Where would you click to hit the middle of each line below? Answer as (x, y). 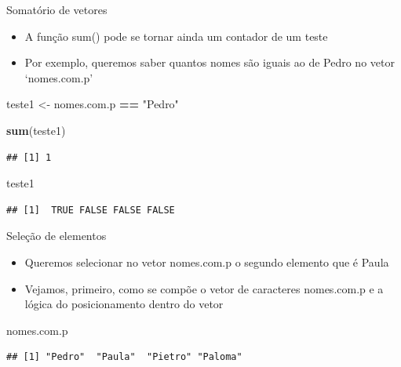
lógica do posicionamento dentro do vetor (124, 304)
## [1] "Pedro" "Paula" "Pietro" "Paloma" (124, 357)
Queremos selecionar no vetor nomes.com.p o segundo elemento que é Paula (207, 262)
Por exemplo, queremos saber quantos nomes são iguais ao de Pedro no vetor (210, 62)
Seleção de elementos (57, 236)
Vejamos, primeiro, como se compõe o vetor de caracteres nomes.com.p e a (204, 288)
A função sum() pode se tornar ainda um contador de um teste (176, 36)
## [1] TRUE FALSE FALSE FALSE (91, 210)
